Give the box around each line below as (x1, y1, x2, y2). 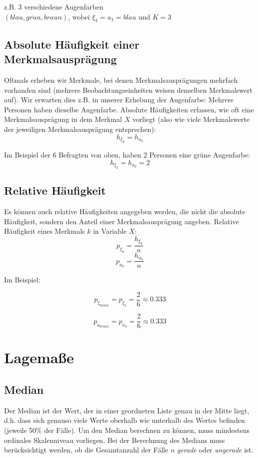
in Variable (93, 226, 127, 236)
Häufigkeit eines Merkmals (4, 226, 85, 236)
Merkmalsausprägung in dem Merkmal (4, 114, 122, 124)
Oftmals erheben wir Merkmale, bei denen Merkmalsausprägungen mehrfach (4, 74, 238, 85)
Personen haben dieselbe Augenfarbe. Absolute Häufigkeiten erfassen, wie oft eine (4, 104, 254, 114)
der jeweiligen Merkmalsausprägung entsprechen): (4, 123, 156, 134)
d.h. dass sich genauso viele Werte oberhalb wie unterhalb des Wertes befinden (4, 415, 245, 425)
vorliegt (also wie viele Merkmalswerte (132, 114, 250, 124)
